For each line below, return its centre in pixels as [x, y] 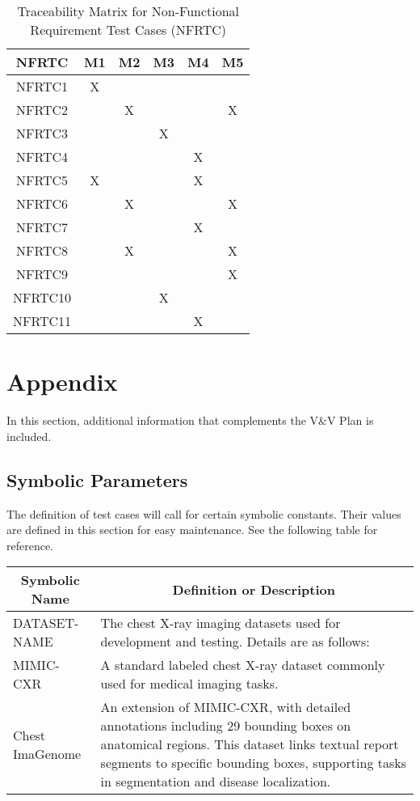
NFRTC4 [42, 157]
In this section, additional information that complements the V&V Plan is [190, 420]
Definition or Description [254, 589]
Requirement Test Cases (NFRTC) [128, 30]
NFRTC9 [42, 274]
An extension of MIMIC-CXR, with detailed [226, 707]
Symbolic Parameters [97, 479]
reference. [30, 545]
